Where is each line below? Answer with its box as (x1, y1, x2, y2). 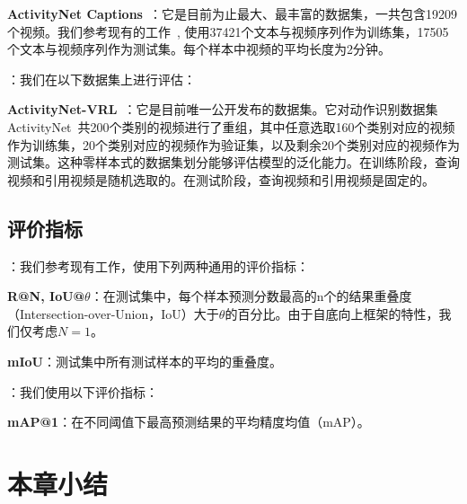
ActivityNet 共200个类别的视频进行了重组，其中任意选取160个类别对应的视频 (7, 117, 455, 136)
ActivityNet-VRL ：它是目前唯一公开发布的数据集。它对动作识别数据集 (7, 100, 438, 119)
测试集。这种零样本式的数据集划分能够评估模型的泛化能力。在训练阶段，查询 (7, 153, 460, 172)
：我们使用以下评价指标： (7, 382, 158, 401)
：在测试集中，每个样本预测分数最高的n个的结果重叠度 (90, 287, 412, 305)
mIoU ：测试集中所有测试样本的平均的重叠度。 (7, 351, 282, 370)
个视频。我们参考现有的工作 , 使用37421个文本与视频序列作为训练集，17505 (7, 22, 449, 40)
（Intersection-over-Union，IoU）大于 (7, 304, 219, 323)
